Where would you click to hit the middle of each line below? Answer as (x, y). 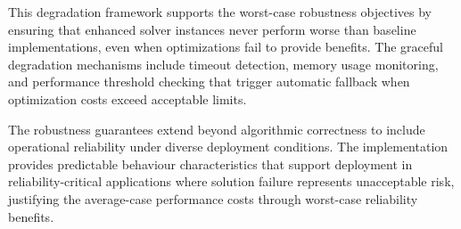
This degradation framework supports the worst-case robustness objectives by (220, 12)
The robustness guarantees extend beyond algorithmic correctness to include (217, 129)
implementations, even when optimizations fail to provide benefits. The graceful (226, 47)
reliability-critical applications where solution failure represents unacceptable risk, (231, 181)
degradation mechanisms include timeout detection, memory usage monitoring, (223, 64)
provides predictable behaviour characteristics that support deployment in (210, 164)
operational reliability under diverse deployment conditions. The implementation (228, 147)
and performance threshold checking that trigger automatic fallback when (209, 82)
